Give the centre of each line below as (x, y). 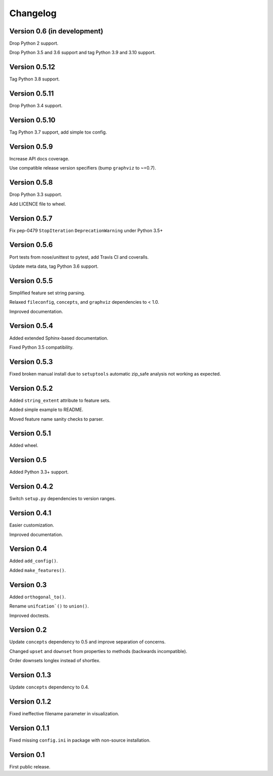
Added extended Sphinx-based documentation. (59, 338)
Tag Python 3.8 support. (35, 79)
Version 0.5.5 (31, 281)
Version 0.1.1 (29, 728)
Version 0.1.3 (30, 675)
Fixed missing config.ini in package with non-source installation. (80, 740)
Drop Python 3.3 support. (36, 194)
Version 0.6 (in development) (56, 31)
